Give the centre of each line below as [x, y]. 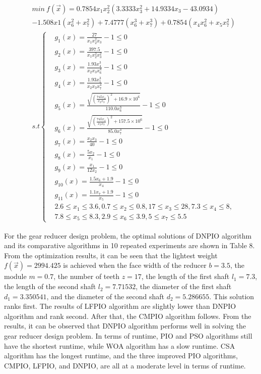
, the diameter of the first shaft [184, 286]
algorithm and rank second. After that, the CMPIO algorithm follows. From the [128, 316]
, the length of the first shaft [185, 276]
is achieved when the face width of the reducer [135, 265]
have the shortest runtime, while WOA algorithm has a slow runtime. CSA [120, 345]
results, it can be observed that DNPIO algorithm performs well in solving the [125, 326]
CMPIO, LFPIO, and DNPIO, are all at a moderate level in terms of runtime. [125, 365]
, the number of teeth [86, 276]
